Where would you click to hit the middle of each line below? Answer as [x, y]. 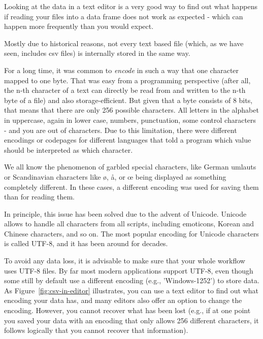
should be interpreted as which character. [69, 149]
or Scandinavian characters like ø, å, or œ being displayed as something [115, 176]
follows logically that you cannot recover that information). [96, 330]
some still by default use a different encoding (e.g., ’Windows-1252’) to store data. [132, 280]
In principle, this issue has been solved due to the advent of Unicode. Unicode [125, 213]
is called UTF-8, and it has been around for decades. [86, 243]
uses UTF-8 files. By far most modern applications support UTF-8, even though [129, 270]
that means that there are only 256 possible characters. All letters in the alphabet [131, 110]
